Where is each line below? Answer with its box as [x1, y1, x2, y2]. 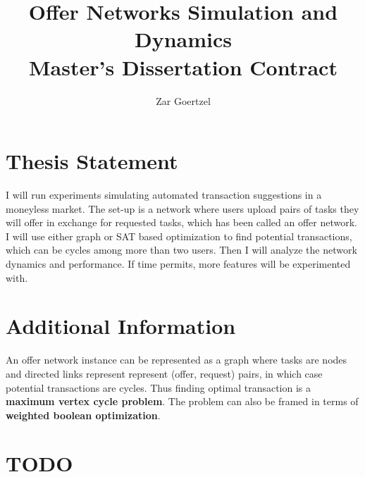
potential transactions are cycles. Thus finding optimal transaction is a [6, 380, 311, 395]
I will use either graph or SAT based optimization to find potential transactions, [6, 228, 352, 243]
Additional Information [6, 311, 236, 340]
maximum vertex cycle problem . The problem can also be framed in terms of [6, 394, 359, 409]
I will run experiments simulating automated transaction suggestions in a [6, 187, 322, 202]
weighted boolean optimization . [6, 407, 161, 422]
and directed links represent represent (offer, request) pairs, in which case [6, 366, 323, 380]
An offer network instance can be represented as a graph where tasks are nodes [6, 352, 347, 367]
